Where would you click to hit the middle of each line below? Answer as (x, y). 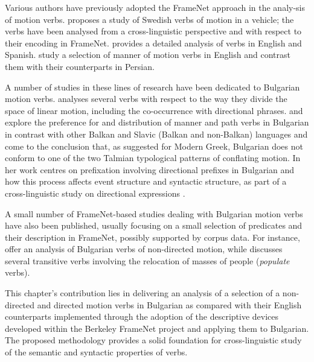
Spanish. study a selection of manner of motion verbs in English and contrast (148, 55)
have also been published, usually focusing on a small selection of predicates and (154, 225)
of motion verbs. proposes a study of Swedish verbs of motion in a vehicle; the (149, 19)
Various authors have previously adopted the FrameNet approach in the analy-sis (155, 7)
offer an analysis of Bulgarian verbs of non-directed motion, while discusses (144, 249)
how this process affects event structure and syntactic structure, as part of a (146, 181)
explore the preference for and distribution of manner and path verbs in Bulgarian (157, 122)
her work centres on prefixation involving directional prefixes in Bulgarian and (150, 169)
